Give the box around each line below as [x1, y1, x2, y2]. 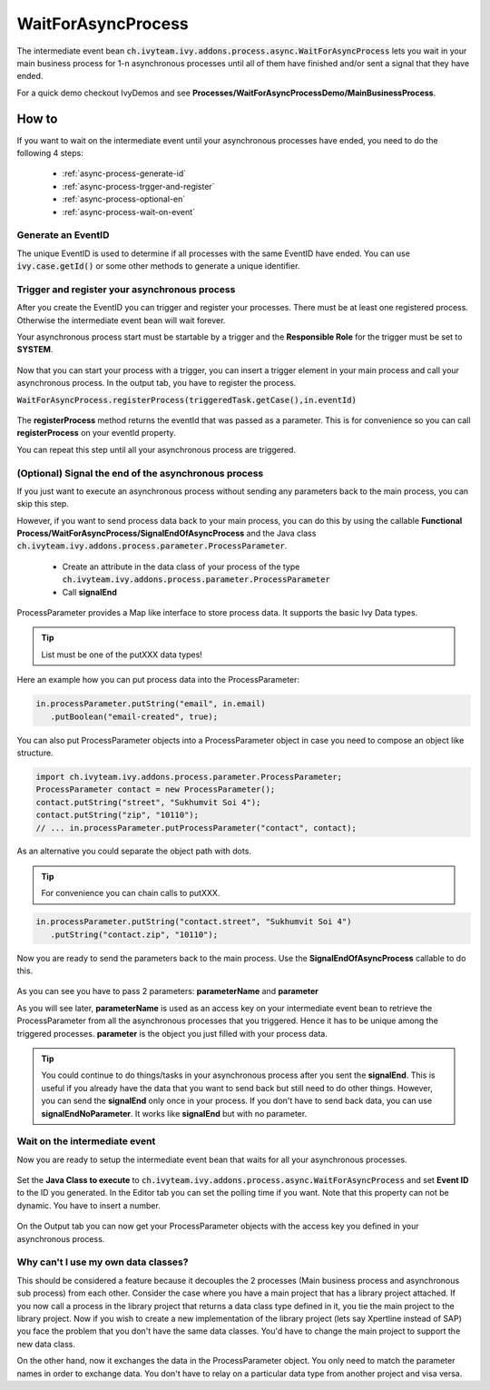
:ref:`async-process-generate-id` [62, 168, 187, 179]
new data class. [16, 1338, 76, 1349]
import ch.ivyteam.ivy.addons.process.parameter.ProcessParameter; [35, 772, 343, 782]
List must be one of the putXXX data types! [41, 649, 203, 660]
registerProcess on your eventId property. [16, 428, 176, 439]
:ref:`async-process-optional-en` [62, 193, 186, 204]
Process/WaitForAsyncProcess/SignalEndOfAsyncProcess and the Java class [16, 527, 317, 539]
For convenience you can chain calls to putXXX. [41, 888, 220, 899]
